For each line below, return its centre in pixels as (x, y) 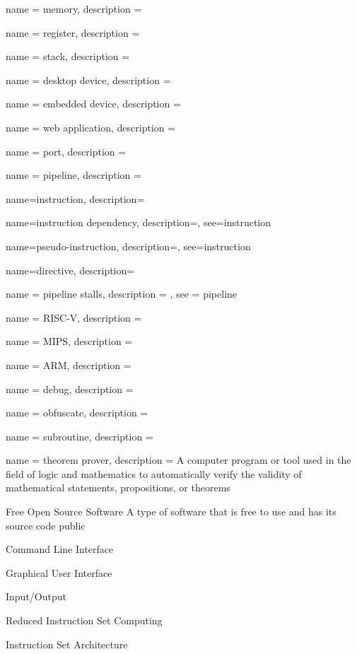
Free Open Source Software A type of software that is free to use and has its (171, 512)
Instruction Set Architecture (67, 644)
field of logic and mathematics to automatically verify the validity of (154, 473)
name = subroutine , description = (80, 436)
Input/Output (36, 596)
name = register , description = (73, 32)
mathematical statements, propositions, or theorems (118, 487)
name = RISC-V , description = (74, 317)
